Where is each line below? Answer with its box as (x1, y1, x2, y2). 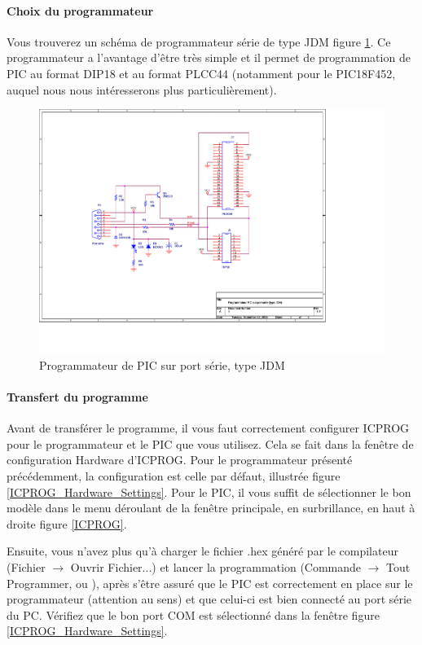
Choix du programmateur (7, 2, 154, 19)
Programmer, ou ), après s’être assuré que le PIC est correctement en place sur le (7, 574, 413, 591)
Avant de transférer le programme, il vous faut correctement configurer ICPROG (7, 419, 410, 437)
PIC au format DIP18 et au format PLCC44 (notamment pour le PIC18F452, (7, 64, 396, 81)
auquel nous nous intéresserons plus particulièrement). (7, 81, 277, 98)
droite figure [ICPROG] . (7, 515, 127, 532)
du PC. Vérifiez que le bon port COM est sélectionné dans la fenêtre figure (7, 606, 380, 623)
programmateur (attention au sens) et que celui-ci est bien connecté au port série (7, 590, 412, 608)
